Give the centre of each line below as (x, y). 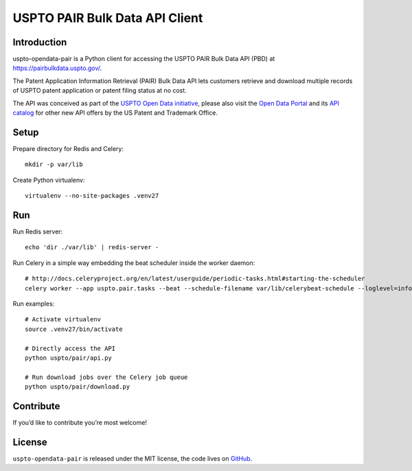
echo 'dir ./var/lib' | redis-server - (92, 248)
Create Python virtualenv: (49, 180)
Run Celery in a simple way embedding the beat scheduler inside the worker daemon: (134, 263)
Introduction (40, 42)
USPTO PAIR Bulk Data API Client (108, 18)
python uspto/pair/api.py (69, 358)
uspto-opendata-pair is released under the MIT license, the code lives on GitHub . (133, 458)
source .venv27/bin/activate (74, 329)
